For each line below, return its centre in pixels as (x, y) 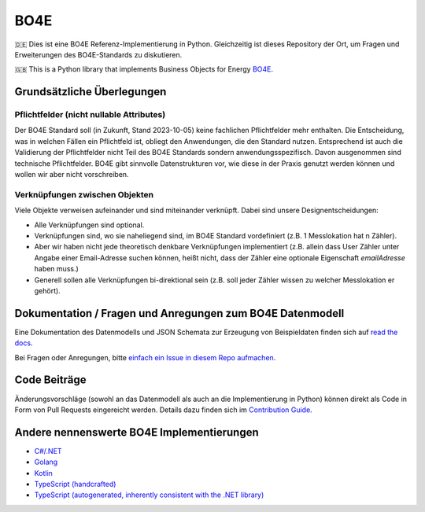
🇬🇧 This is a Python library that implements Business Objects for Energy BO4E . (144, 69)
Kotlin (43, 473)
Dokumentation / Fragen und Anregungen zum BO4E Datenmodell (179, 313)
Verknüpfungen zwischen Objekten (84, 194)
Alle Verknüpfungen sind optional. (89, 225)
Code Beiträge (50, 380)
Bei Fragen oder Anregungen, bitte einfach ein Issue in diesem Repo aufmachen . (145, 357)
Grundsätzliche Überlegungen (91, 92)
